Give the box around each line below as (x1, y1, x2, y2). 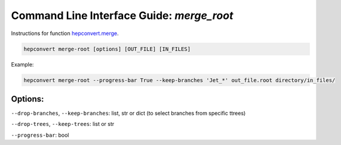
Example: (11, 61, 34, 68)
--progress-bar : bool (11, 131, 69, 138)
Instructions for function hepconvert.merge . (11, 30, 119, 37)
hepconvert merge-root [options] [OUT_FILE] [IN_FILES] (23, 45, 191, 52)
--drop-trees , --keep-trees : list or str (11, 121, 115, 128)
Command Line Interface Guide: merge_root (11, 9, 234, 22)
